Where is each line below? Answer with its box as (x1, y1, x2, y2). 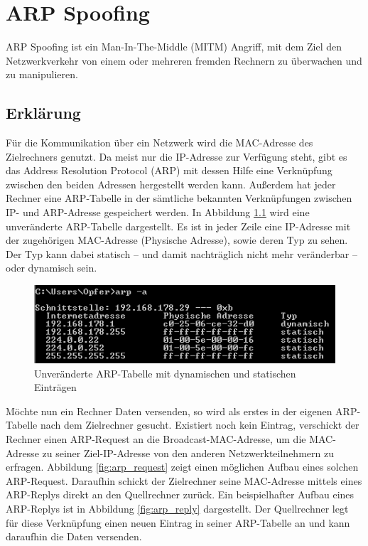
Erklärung (6, 102, 81, 124)
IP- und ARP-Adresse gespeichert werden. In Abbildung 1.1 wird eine (6, 205, 310, 220)
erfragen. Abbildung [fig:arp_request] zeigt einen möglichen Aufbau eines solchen (6, 459, 359, 474)
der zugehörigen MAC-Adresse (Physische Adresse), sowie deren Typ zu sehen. (6, 232, 348, 247)
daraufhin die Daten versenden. (6, 529, 142, 544)
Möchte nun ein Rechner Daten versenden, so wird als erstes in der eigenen (6, 403, 332, 418)
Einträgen (34, 380, 77, 395)
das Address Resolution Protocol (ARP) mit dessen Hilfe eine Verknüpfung (6, 163, 332, 178)
